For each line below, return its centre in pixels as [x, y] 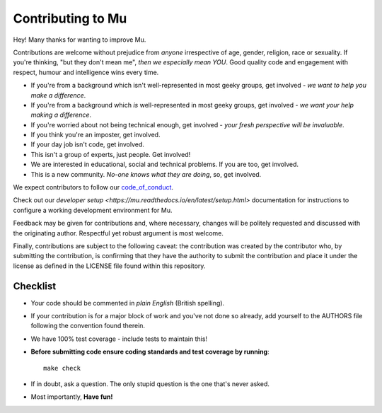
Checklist [35, 286]
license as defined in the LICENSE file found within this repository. [109, 266]
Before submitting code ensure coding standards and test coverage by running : [150, 352]
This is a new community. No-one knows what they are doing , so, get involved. [146, 174]
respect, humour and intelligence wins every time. [86, 72]
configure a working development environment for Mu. [93, 210]
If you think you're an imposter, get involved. [95, 135]
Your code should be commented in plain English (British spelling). [128, 303]
